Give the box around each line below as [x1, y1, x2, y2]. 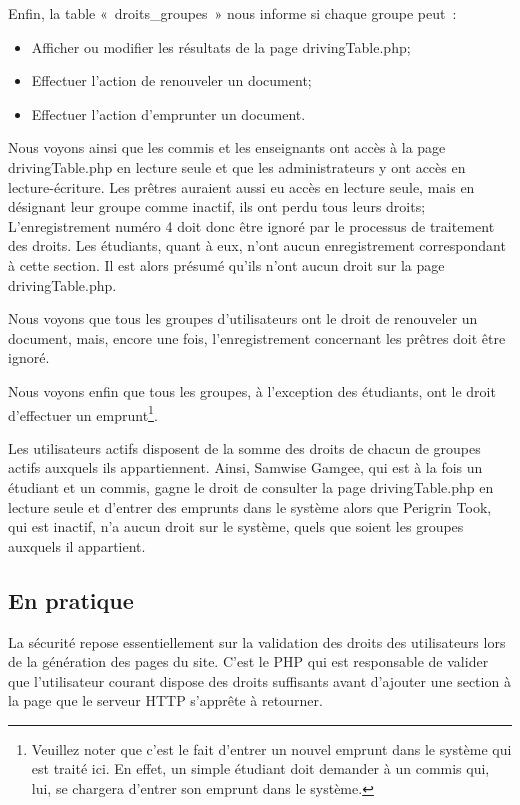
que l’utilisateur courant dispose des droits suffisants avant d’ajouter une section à [8, 670, 511, 691]
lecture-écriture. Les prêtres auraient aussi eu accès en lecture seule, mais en [8, 176, 475, 197]
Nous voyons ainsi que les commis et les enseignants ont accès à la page [8, 137, 446, 158]
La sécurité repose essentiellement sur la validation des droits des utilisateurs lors [8, 631, 506, 652]
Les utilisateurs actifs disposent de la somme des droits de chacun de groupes [8, 437, 481, 458]
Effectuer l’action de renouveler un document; [31, 70, 312, 91]
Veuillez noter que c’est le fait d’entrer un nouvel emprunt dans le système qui [31, 738, 512, 759]
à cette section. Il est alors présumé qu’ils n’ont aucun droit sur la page [8, 254, 445, 275]
